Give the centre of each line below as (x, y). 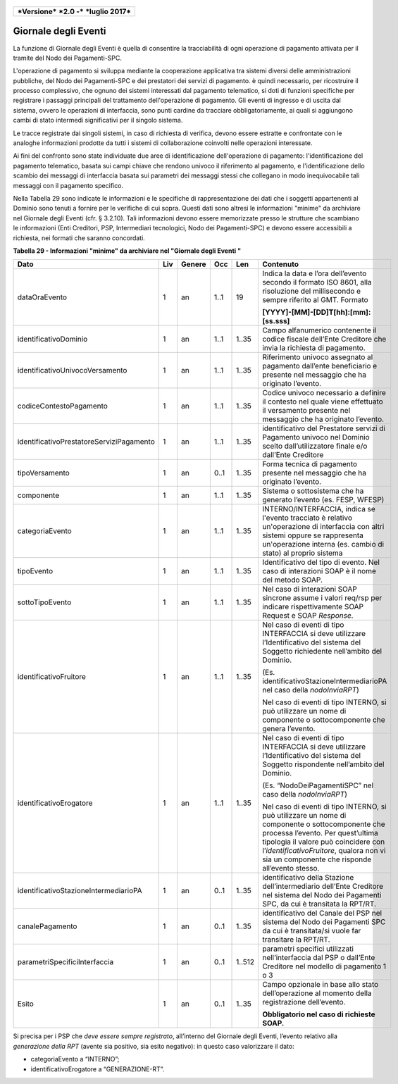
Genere (194, 264)
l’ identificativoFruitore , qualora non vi (324, 851)
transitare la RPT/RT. (296, 940)
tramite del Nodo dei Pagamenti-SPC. (68, 58)
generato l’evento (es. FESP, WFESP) (323, 500)
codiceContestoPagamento (63, 406)
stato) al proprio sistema (302, 553)
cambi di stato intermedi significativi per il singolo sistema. (98, 120)
